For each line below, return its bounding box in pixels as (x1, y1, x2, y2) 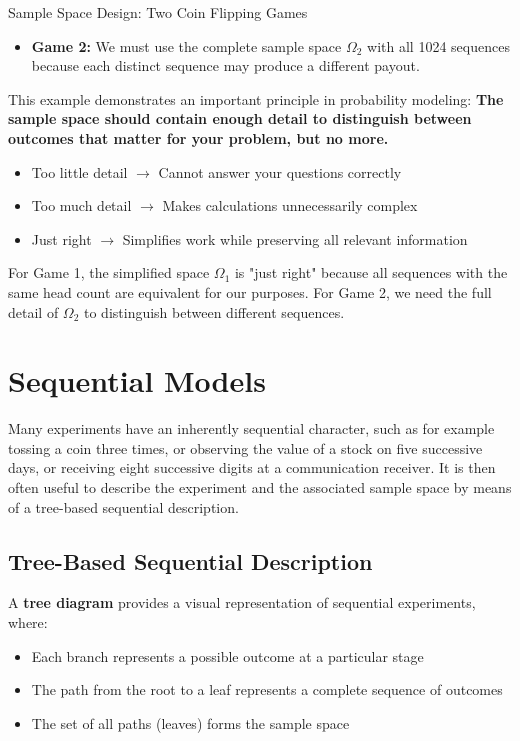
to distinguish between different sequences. (84, 301, 345, 322)
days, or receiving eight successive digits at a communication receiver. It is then (8, 457, 496, 478)
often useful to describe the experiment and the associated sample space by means (8, 477, 512, 498)
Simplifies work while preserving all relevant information (122, 228, 468, 249)
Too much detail (31, 195, 132, 216)
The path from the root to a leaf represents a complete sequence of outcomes (31, 679, 503, 700)
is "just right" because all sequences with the (234, 262, 508, 283)
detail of (8, 301, 59, 322)
